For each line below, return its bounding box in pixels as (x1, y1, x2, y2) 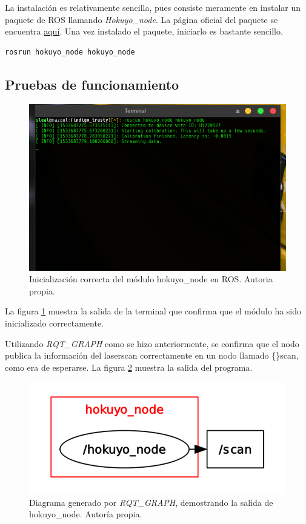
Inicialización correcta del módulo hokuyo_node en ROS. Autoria (29, 273, 273, 285)
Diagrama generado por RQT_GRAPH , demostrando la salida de (29, 496, 273, 508)
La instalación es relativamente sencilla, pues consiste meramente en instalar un (5, 1, 301, 13)
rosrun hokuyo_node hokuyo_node (5, 47, 135, 56)
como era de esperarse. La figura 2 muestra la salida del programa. (5, 360, 253, 373)
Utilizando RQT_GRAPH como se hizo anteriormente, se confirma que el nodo (5, 337, 299, 350)
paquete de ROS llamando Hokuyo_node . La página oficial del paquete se (5, 13, 278, 25)
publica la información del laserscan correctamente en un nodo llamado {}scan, (5, 349, 299, 362)
